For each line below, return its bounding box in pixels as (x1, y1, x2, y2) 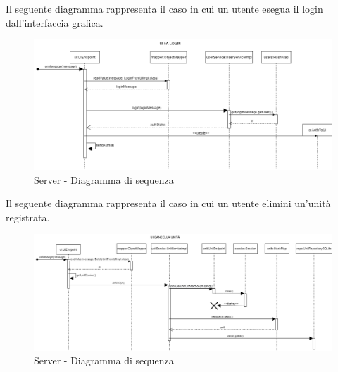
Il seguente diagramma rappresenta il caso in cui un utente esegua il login (6, 1, 323, 15)
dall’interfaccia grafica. (6, 15, 104, 30)
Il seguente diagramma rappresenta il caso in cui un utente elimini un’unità (6, 196, 331, 211)
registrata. (6, 209, 50, 224)
